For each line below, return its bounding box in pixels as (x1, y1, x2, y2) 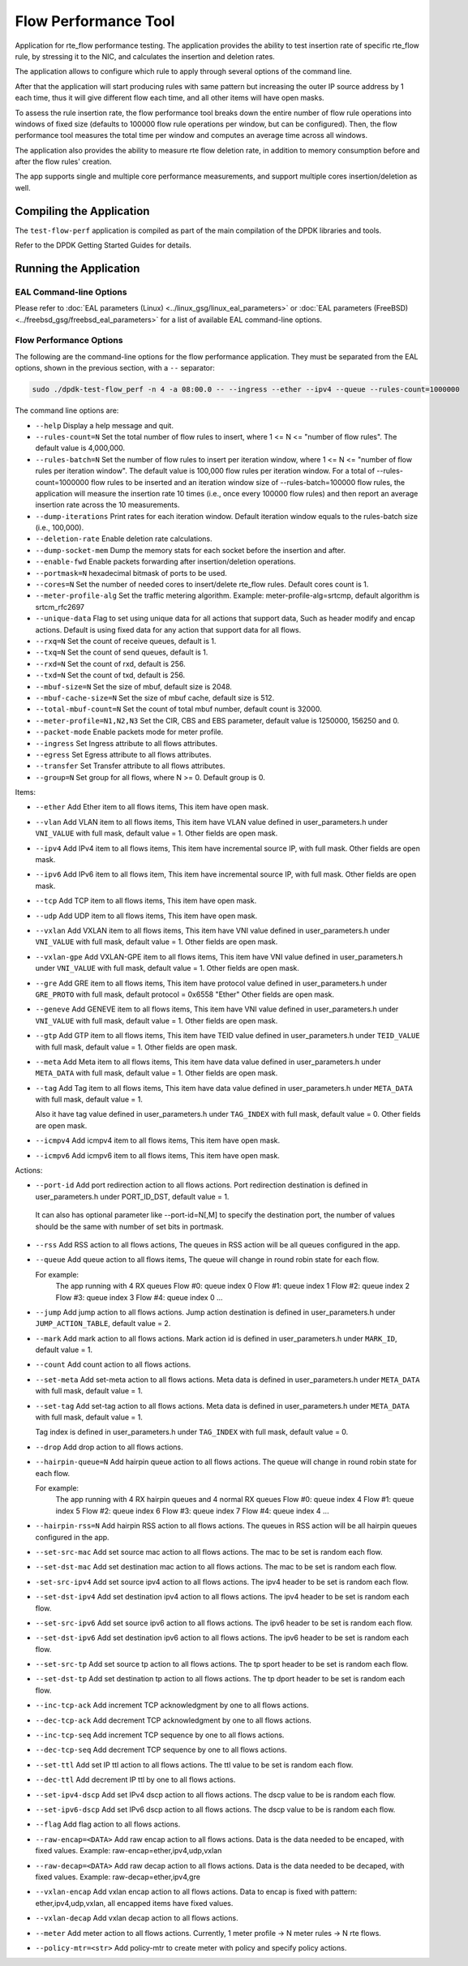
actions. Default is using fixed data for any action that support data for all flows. (35, 625, 302, 634)
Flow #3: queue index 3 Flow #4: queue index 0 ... (55, 1292, 223, 1302)
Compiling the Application (15, 204, 150, 218)
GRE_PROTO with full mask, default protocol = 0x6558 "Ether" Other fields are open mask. (35, 989, 335, 999)
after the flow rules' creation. (15, 157, 112, 166)
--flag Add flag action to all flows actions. (35, 1819, 181, 1829)
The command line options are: (15, 406, 119, 415)
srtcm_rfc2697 (35, 602, 85, 612)
